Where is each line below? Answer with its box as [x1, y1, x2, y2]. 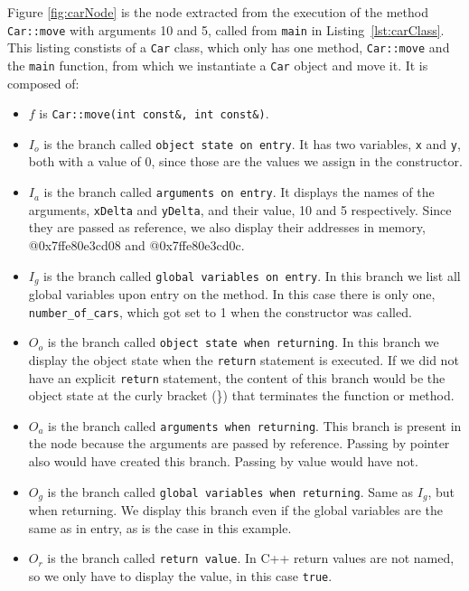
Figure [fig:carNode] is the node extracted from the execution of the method [7, 3, 428, 21]
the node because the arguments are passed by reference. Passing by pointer [28, 434, 450, 453]
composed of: [7, 73, 80, 92]
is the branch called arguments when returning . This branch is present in [48, 416, 462, 435]
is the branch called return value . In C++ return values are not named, [47, 549, 455, 568]
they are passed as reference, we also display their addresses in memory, [28, 218, 426, 237]
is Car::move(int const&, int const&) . [39, 104, 269, 123]
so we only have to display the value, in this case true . [28, 566, 333, 585]
